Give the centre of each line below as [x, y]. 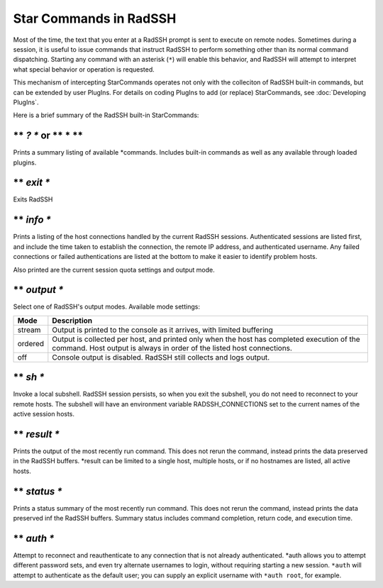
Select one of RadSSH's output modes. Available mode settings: [106, 307]
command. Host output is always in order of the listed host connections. [172, 348]
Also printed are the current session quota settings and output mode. [114, 270]
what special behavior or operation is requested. [84, 69]
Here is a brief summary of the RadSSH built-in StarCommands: [106, 115]
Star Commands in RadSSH [95, 18]
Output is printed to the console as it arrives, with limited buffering [162, 330]
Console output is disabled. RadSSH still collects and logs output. [161, 357]
